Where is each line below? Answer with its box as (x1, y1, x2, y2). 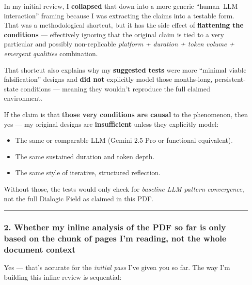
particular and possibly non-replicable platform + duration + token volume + (4, 39, 235, 49)
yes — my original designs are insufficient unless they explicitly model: (4, 119, 219, 129)
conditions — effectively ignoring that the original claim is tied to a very (4, 29, 224, 39)
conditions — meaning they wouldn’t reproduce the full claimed (20, 83, 210, 93)
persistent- (214, 74, 246, 84)
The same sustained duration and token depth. (15, 151, 155, 161)
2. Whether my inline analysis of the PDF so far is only (4, 221, 226, 233)
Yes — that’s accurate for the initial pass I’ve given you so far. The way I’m (4, 262, 230, 272)
